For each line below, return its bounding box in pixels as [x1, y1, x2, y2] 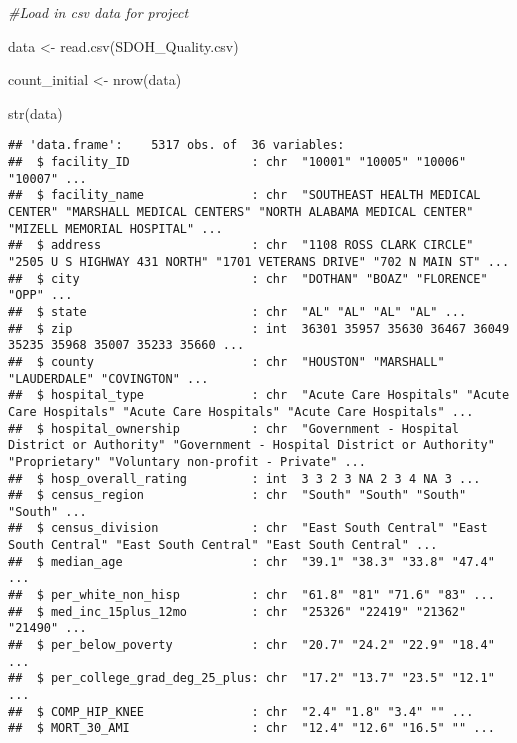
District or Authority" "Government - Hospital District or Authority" [8, 438, 495, 453]
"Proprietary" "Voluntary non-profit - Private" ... [8, 454, 366, 469]
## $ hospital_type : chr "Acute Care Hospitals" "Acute [8, 388, 510, 403]
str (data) [8, 102, 63, 123]
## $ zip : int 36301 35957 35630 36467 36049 [8, 321, 510, 336]
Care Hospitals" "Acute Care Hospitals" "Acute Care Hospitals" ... [8, 404, 474, 419]
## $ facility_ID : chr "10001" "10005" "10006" [8, 155, 467, 170]
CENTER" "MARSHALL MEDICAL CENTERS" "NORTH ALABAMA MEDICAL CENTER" [8, 205, 474, 219]
